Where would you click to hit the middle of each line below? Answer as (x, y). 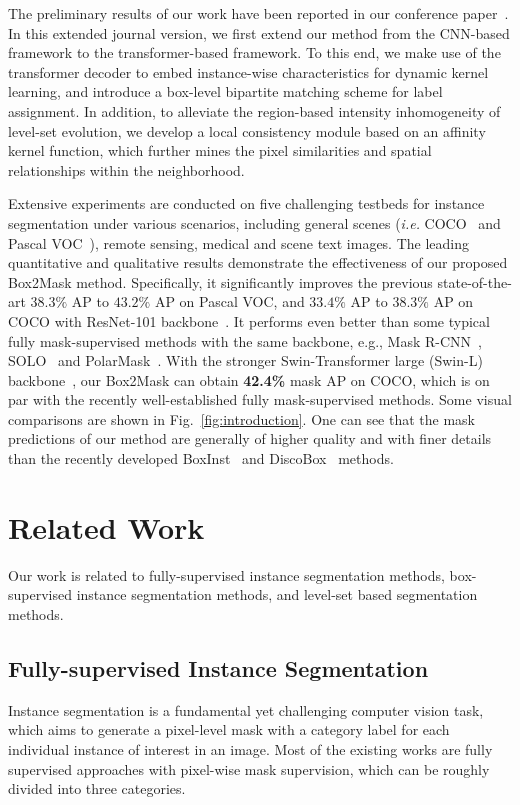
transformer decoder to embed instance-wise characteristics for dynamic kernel (248, 71)
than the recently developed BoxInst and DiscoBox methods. (201, 458)
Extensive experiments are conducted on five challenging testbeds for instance (246, 203)
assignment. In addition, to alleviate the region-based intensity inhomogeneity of (254, 110)
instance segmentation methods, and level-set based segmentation (277, 594)
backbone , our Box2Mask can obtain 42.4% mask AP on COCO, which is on (249, 379)
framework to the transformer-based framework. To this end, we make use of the (254, 52)
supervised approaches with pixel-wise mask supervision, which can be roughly (249, 768)
